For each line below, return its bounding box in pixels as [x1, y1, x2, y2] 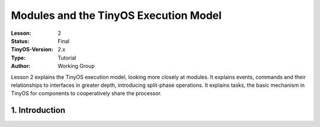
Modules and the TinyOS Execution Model [11, 9, 222, 22]
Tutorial [57, 54, 76, 61]
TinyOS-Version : [11, 46, 53, 53]
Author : [11, 63, 31, 70]
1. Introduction [11, 105, 65, 115]
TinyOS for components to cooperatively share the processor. [11, 90, 162, 97]
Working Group [57, 63, 95, 70]
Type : [11, 54, 26, 61]
